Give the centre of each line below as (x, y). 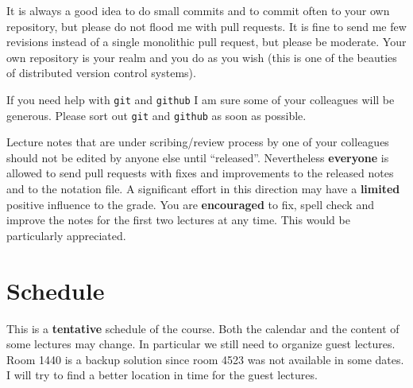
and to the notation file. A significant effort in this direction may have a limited (203, 189)
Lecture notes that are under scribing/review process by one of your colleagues (198, 142)
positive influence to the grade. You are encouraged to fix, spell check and (190, 204)
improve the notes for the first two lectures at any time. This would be (178, 220)
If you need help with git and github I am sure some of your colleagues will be (201, 99)
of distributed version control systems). (101, 73)
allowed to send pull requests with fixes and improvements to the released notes (200, 173)
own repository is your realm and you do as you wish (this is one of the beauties (202, 57)
